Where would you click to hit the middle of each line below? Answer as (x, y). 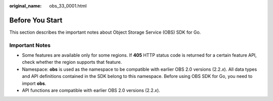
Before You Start (36, 20)
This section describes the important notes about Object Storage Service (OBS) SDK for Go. (105, 32)
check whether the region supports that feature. (72, 62)
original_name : (26, 6)
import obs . (34, 83)
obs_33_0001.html (68, 6)
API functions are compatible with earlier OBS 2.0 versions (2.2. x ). (91, 90)
